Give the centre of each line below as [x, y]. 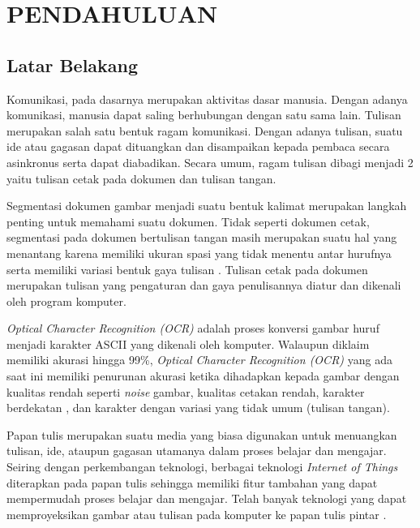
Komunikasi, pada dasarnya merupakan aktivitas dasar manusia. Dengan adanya [207, 99]
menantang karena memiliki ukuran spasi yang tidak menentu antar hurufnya [199, 253]
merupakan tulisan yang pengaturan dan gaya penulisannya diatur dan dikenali [204, 285]
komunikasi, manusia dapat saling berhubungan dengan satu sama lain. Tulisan [204, 115]
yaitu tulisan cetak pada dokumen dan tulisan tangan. [141, 178]
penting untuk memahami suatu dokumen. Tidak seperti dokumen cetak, [188, 221]
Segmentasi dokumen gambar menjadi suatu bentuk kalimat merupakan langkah [207, 206]
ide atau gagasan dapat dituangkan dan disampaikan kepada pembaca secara [198, 146]
